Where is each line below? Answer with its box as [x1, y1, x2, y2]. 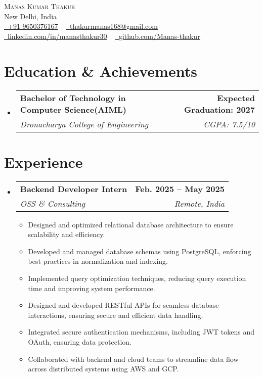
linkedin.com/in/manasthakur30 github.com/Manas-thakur [8, 30, 200, 41]
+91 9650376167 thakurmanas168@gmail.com [8, 21, 158, 31]
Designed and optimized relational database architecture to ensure [28, 219, 234, 229]
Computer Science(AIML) [20, 103, 126, 115]
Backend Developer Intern [20, 182, 127, 195]
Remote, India [174, 197, 225, 209]
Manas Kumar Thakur [4, 1, 75, 11]
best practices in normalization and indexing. [28, 256, 168, 266]
